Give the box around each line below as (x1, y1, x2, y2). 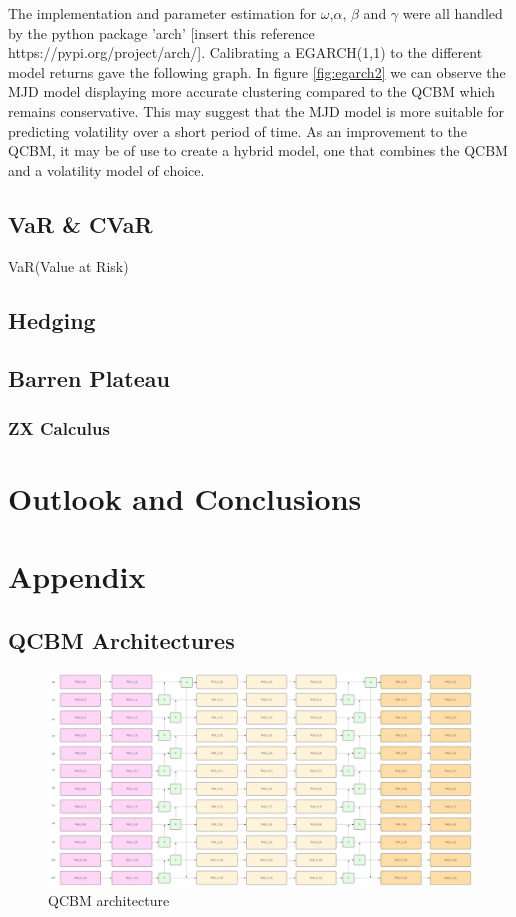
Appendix (8, 556, 146, 597)
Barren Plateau (8, 363, 170, 394)
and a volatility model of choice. (8, 159, 205, 180)
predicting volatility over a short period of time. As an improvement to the (8, 120, 467, 141)
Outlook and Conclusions (8, 477, 362, 518)
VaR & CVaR (8, 208, 153, 239)
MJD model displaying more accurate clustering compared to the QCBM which (8, 81, 495, 102)
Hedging (8, 304, 96, 335)
